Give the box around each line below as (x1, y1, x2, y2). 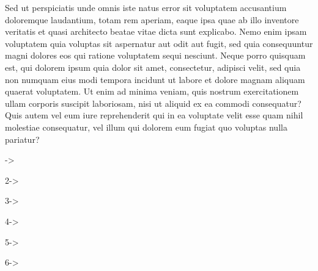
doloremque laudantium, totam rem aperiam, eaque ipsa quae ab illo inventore (5, 13, 299, 26)
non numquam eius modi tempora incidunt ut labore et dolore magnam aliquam (5, 73, 305, 85)
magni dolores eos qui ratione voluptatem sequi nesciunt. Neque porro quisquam (5, 49, 306, 62)
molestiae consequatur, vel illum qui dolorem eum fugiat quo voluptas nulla (5, 120, 287, 133)
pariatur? (5, 132, 40, 145)
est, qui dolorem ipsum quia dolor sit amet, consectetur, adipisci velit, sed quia (5, 60, 301, 73)
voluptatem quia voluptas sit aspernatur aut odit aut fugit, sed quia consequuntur (5, 37, 313, 49)
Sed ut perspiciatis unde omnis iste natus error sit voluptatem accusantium (5, 1, 287, 13)
